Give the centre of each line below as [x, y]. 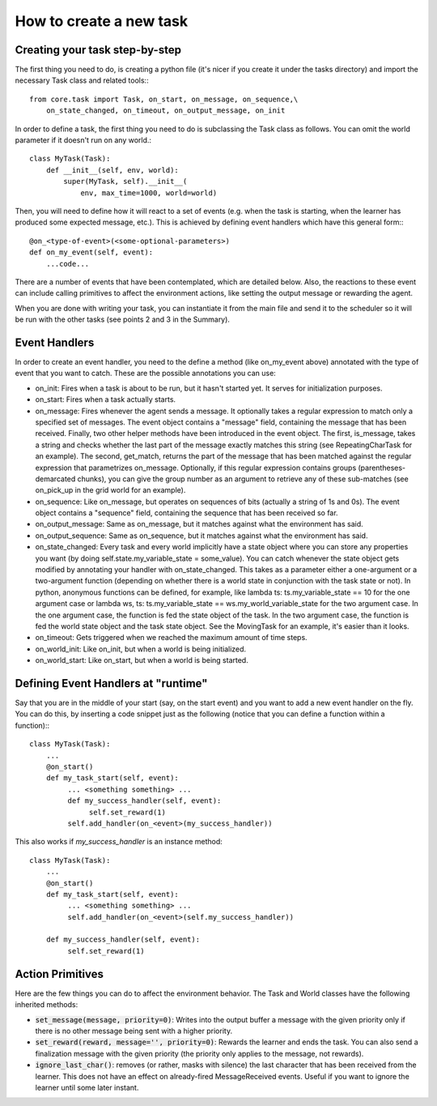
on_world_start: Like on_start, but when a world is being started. [142, 660]
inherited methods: [47, 1005]
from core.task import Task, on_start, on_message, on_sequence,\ [164, 99]
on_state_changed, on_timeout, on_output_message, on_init [165, 111]
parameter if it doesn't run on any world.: [83, 140]
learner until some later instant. [87, 1087]
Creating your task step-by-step [98, 50]
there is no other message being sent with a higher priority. [134, 1031]
